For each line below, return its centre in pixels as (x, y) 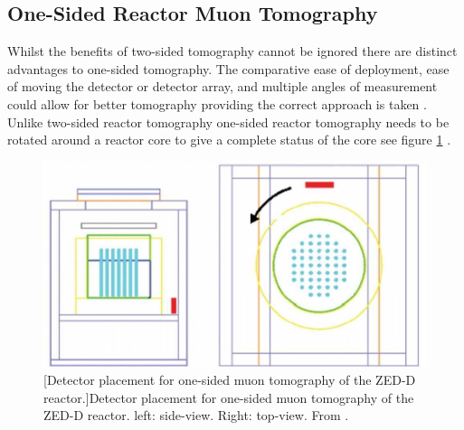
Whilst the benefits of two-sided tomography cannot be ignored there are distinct (232, 51)
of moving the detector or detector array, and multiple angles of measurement (223, 86)
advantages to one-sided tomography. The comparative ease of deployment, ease (228, 68)
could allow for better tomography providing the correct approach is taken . (217, 103)
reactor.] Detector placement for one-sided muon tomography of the (229, 397)
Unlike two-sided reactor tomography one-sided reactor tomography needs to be (228, 122)
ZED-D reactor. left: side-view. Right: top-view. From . (196, 415)
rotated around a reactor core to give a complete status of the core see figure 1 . (229, 140)
